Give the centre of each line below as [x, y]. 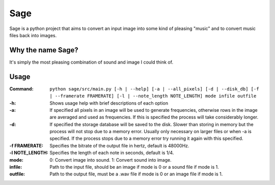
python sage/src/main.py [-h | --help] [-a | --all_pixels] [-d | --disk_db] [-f [154, 89]
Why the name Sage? [44, 50]
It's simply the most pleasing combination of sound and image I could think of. [91, 62]
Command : [21, 88]
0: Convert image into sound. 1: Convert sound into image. [111, 160]
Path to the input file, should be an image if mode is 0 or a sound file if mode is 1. [134, 167]
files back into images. [33, 35]
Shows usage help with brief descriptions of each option [109, 103]
